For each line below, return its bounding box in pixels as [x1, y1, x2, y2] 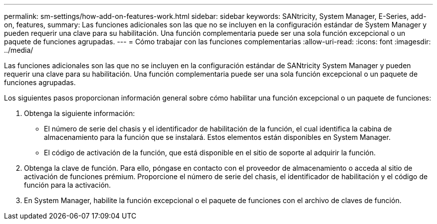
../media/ [4, 46, 33, 54]
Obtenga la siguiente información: [24, 109, 135, 117]
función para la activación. [24, 181, 111, 189]
